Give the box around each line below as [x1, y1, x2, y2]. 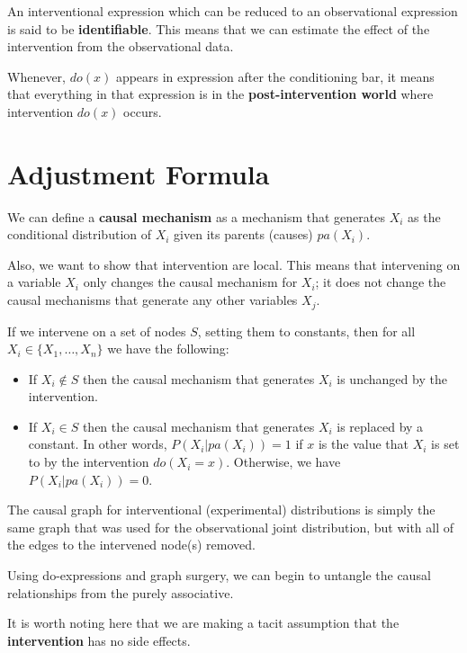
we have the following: [107, 339, 229, 358]
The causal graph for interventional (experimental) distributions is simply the [7, 500, 436, 519]
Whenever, [7, 67, 66, 85]
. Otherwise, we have [226, 452, 341, 471]
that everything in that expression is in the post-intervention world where [7, 85, 434, 103]
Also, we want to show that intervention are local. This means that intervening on [7, 255, 461, 273]
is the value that [318, 434, 409, 453]
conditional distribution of [7, 225, 152, 244]
